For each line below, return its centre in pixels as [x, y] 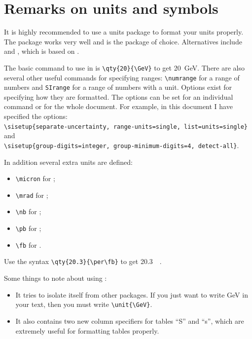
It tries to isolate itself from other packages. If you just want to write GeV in [132, 294]
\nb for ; [28, 211]
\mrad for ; [32, 195]
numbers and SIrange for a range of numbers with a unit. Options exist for [118, 87]
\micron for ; [35, 178]
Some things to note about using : [55, 278]
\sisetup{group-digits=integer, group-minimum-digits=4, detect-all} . [122, 145]
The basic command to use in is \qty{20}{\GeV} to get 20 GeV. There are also [124, 67]
